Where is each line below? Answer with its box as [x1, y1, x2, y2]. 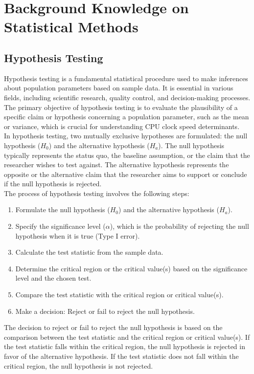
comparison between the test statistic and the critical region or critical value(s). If [4, 331, 250, 342]
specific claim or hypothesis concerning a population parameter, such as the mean [4, 111, 249, 122]
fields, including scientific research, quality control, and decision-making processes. [4, 92, 251, 102]
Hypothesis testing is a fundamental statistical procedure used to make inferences [4, 73, 248, 83]
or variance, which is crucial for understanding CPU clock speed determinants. [4, 121, 240, 131]
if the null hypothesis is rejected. [4, 178, 102, 189]
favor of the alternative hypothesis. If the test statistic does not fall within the [4, 351, 239, 361]
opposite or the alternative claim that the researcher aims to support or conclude [4, 169, 247, 179]
